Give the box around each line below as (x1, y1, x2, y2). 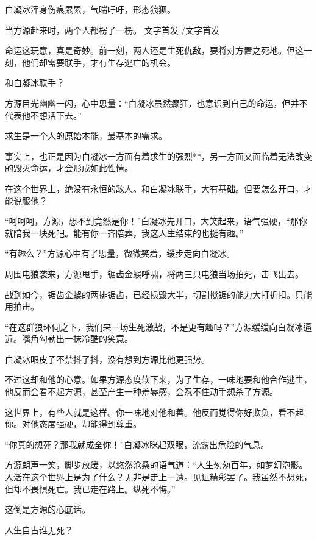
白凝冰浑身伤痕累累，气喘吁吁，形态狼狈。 (5, 3, 176, 15)
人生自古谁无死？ (5, 523, 73, 536)
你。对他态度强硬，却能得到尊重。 (5, 417, 141, 430)
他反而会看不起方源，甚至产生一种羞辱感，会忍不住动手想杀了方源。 (5, 385, 278, 398)
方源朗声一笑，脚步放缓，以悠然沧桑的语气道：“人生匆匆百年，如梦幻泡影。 (5, 458, 308, 471)
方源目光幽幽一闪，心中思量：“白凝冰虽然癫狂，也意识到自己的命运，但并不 (5, 96, 308, 109)
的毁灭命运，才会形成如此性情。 (5, 162, 133, 174)
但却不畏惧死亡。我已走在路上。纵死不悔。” (5, 482, 176, 495)
